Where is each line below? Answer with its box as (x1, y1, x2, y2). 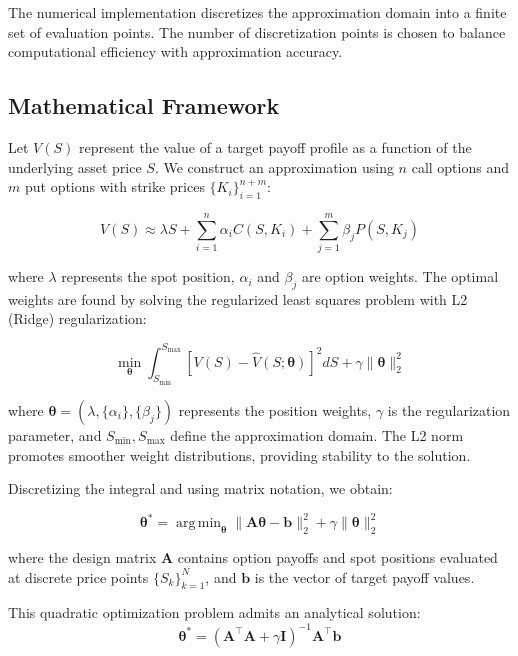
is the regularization (387, 400, 511, 421)
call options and (411, 156, 509, 177)
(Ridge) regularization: (8, 308, 147, 329)
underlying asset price (8, 156, 142, 177)
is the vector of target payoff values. (254, 566, 475, 587)
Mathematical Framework (8, 90, 280, 121)
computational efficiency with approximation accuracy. (8, 41, 343, 62)
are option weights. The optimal (301, 266, 499, 287)
